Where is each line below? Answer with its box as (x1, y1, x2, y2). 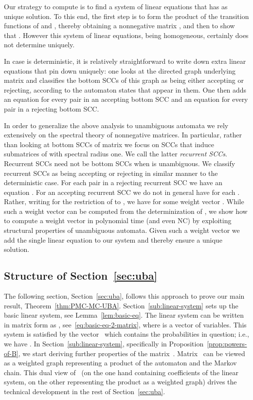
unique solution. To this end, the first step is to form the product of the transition (4, 11, 249, 21)
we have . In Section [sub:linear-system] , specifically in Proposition (4, 339, 204, 349)
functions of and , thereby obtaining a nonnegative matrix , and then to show (4, 20, 235, 31)
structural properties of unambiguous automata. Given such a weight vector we (4, 225, 240, 235)
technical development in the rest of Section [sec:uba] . (4, 386, 165, 396)
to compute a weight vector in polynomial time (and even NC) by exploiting (4, 215, 232, 226)
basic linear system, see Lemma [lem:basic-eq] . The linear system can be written (4, 310, 244, 320)
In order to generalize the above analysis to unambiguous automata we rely (4, 120, 229, 130)
